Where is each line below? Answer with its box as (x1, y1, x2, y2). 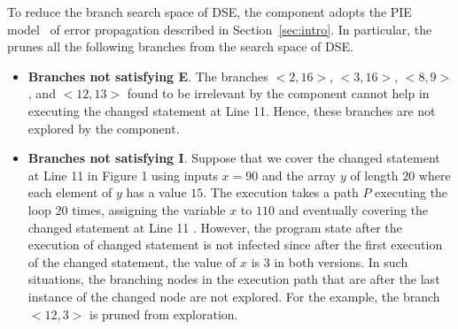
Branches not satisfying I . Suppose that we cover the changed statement (27, 149, 440, 167)
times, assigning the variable (72, 200, 226, 218)
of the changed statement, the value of (27, 252, 237, 271)
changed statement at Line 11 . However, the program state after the (27, 218, 402, 236)
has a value (126, 183, 187, 202)
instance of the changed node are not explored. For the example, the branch (27, 287, 440, 305)
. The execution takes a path (203, 183, 359, 202)
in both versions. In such (274, 252, 408, 271)
